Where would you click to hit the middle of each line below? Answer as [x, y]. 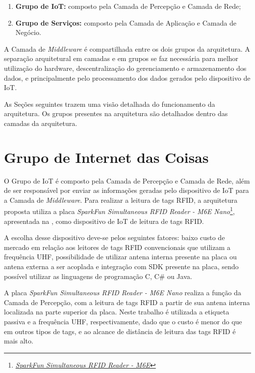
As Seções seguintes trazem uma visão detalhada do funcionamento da [110, 104]
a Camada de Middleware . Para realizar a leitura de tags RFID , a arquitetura [121, 200]
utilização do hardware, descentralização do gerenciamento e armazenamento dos [125, 68]
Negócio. [28, 32]
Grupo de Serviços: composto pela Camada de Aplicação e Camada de [126, 22]
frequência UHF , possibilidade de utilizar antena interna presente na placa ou [120, 257]
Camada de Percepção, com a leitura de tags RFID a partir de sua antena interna [127, 302]
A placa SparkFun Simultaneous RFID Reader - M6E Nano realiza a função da [123, 293]
